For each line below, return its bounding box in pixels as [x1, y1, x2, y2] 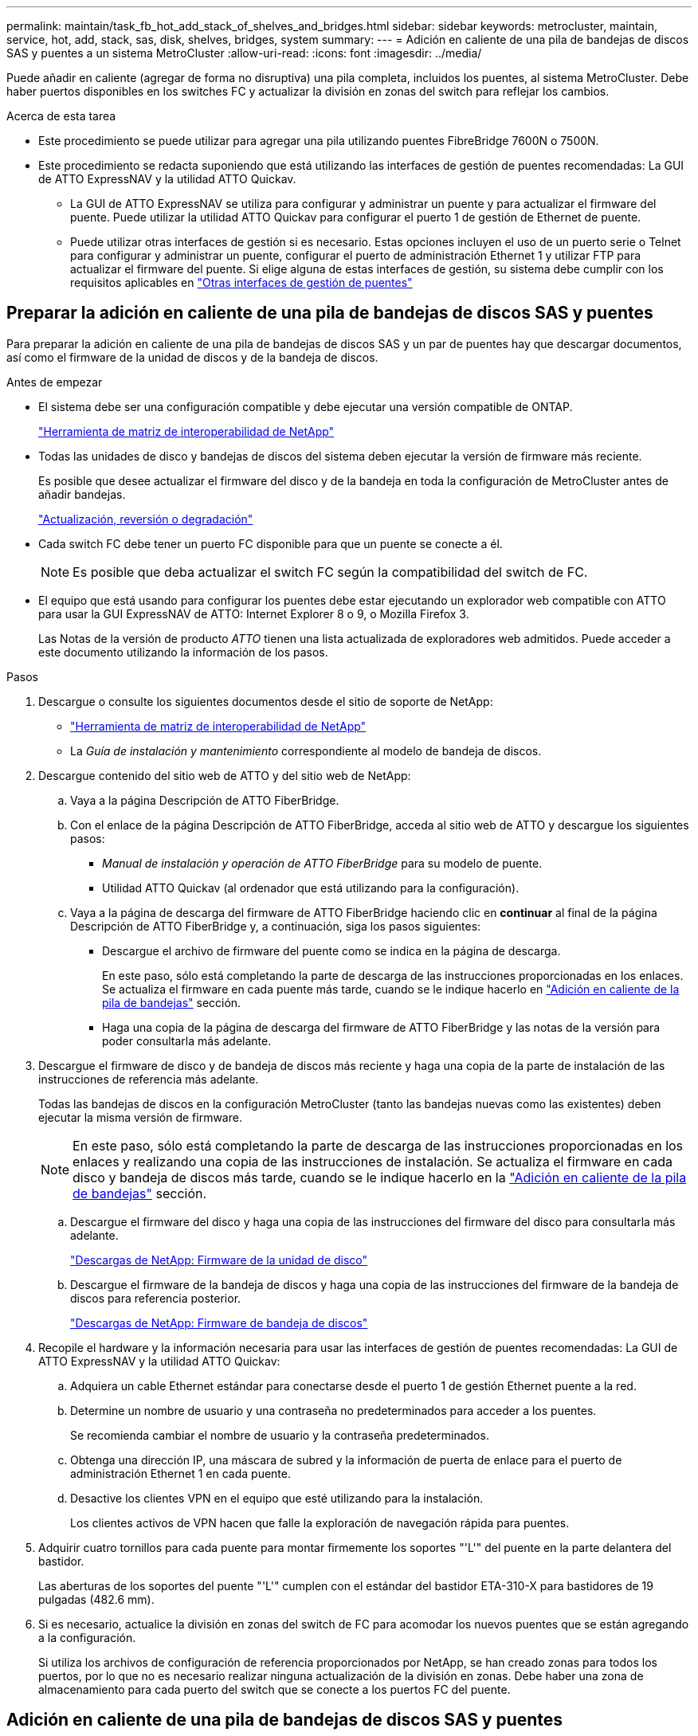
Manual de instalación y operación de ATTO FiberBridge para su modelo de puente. [102, 856, 543, 870]
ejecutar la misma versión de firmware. [38, 1110, 242, 1124]
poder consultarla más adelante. [102, 1033, 272, 1048]
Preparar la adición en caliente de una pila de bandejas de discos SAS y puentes [6, 303, 653, 323]
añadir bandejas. [38, 487, 126, 501]
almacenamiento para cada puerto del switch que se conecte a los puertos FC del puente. [38, 1682, 511, 1696]
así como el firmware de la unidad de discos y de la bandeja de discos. [6, 350, 378, 364]
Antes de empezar [6, 374, 103, 389]
